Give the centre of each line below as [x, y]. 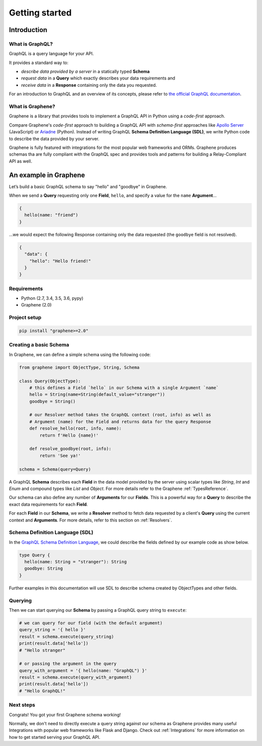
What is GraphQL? [31, 44]
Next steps [22, 705]
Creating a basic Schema [39, 345]
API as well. [21, 161]
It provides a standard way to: [39, 63]
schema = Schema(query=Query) [55, 469]
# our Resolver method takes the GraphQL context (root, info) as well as [120, 415]
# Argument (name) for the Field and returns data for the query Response [120, 422]
